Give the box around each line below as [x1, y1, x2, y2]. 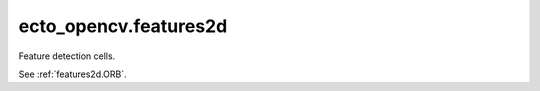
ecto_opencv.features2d [18, 15, 228, 37]
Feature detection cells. [18, 50, 116, 62]
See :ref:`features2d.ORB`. [18, 68, 127, 80]
